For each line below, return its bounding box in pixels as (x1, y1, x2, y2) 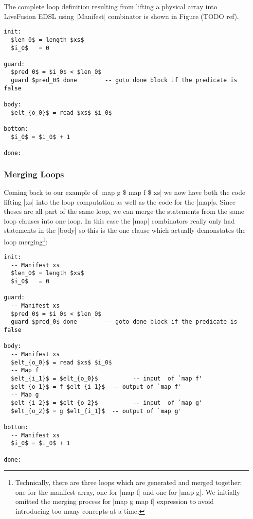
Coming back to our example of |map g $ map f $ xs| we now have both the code (4, 187, 245, 197)
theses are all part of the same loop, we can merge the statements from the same (4, 206, 245, 216)
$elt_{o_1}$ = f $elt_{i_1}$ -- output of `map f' (11, 383, 182, 390)
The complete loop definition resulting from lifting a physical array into (4, 1, 217, 11)
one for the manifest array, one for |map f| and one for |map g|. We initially (15, 486, 240, 497)
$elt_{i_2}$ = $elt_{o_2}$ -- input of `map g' (11, 399, 203, 406)
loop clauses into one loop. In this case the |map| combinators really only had (4, 215, 235, 225)
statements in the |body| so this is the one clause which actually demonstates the (4, 225, 246, 235)
